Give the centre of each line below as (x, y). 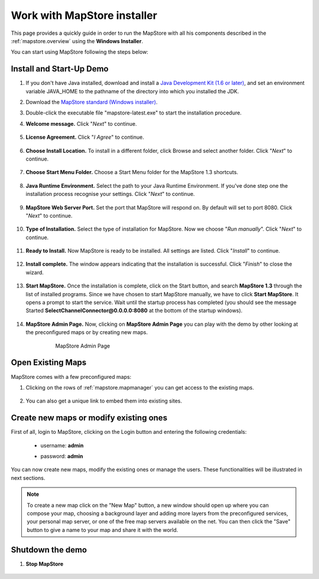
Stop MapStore (45, 564)
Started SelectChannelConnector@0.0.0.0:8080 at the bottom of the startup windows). (134, 310)
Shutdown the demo (49, 550)
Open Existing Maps (49, 363)
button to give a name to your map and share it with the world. (102, 530)
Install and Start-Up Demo (60, 69)
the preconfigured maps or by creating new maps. (87, 332)
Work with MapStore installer (84, 15)
